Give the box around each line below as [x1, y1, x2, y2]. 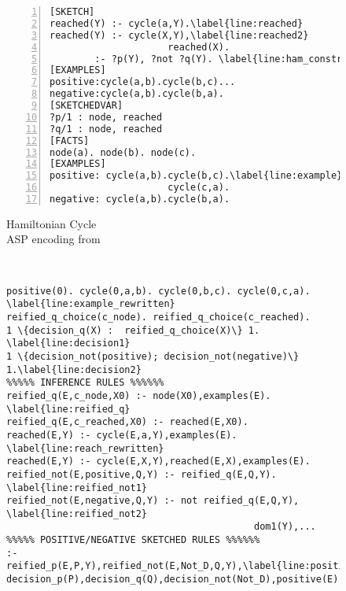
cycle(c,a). [167, 182, 230, 194]
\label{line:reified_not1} [6, 482, 147, 493]
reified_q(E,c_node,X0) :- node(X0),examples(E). [6, 390, 271, 401]
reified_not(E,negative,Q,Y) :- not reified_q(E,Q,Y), [6, 495, 300, 507]
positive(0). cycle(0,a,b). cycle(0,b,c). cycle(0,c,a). [6, 285, 311, 297]
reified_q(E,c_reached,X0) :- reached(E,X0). [6, 416, 248, 428]
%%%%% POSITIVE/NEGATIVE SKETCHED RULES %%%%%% [6, 534, 260, 546]
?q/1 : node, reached [50, 123, 163, 135]
